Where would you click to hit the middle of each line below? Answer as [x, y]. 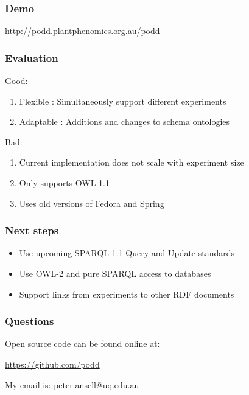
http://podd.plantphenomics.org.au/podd [82, 31]
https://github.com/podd [52, 364]
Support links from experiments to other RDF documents [127, 294]
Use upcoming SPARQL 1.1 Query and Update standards [127, 253]
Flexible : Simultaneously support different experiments [123, 101]
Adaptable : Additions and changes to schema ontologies [124, 121]
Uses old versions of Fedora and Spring [92, 203]
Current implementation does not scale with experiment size [132, 162]
